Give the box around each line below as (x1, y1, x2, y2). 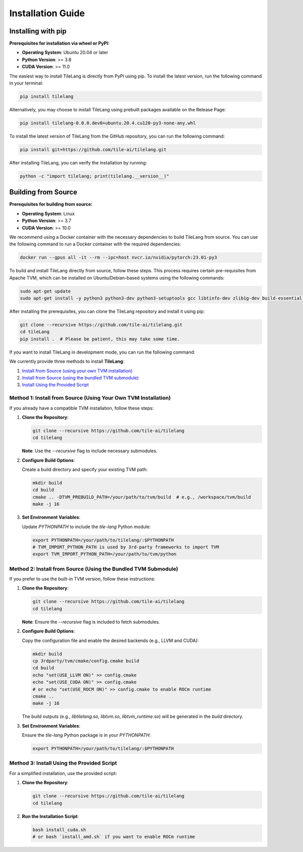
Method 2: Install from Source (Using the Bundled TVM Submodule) (9, 565, 179, 572)
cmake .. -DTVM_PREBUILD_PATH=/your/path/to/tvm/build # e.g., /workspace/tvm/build (32, 494, 251, 500)
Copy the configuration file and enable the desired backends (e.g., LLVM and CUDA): (22, 637, 199, 644)
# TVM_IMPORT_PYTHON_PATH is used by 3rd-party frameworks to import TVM (32, 544, 219, 550)
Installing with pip (9, 27, 67, 35)
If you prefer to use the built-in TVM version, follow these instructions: (9, 576, 156, 582)
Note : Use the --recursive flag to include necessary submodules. (22, 448, 158, 454)
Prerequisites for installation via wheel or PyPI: (9, 40, 110, 47)
